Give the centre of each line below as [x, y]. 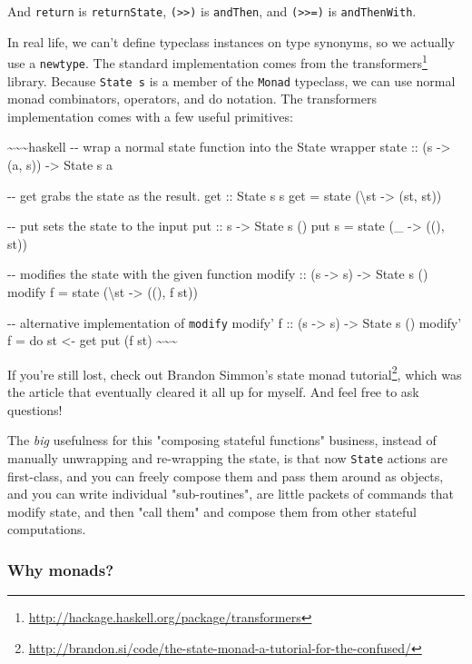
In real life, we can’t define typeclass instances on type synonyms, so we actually [231, 41]
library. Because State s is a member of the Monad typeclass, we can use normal [231, 80]
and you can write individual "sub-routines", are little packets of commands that [231, 494]
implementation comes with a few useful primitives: [150, 116]
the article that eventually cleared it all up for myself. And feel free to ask [213, 392]
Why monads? [61, 569]
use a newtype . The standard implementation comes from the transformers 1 [217, 61]
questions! [35, 409]
